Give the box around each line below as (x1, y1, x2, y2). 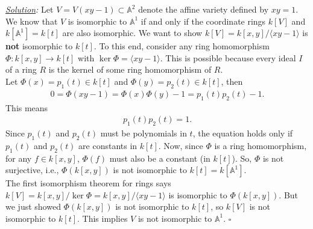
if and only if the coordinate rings (141, 14, 266, 27)
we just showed (5, 200, 61, 213)
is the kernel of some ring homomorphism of (48, 63, 212, 76)
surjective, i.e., (5, 163, 59, 176)
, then (221, 75, 243, 87)
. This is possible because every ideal (160, 51, 296, 64)
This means (5, 101, 48, 114)
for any (5, 151, 32, 164)
